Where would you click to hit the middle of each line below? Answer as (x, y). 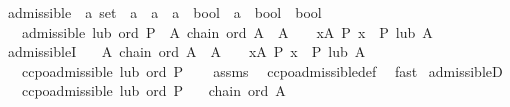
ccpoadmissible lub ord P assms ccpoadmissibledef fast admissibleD (262, 70)
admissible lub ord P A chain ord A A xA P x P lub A (227, 31)
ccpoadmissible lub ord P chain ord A (153, 90)
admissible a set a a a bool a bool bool (164, 12)
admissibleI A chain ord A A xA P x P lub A (186, 51)
